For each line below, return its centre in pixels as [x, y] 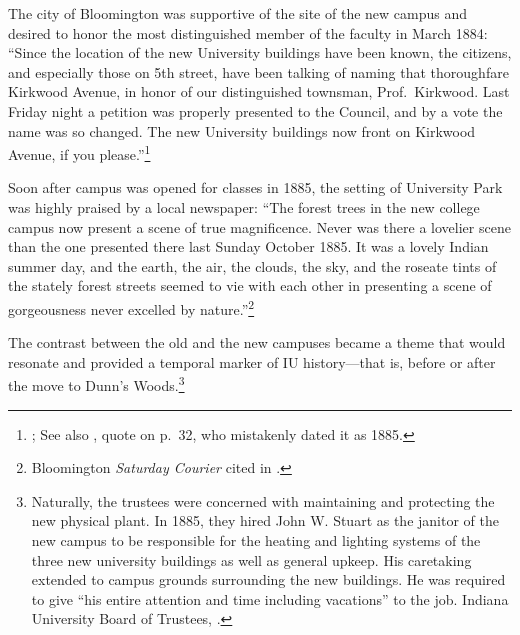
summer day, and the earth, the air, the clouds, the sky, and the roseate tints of [252, 265]
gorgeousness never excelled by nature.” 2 [131, 307]
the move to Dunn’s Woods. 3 [96, 384]
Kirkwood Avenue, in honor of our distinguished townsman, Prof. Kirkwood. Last [259, 91]
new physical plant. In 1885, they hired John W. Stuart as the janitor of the [265, 520]
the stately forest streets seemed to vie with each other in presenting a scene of [250, 285]
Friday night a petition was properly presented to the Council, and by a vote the [255, 110]
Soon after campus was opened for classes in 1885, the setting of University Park [255, 187]
